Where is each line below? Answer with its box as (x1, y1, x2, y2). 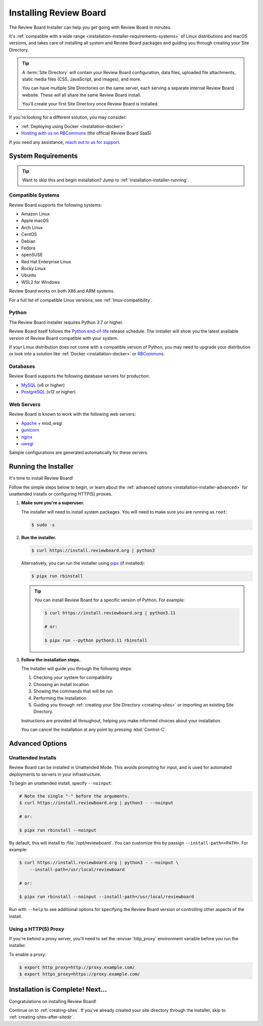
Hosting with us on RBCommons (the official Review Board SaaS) (21, 130, 152, 136)
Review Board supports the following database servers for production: (9, 373, 150, 379)
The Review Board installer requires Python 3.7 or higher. (9, 319, 124, 325)
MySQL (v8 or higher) (21, 382, 65, 388)
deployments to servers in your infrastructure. (9, 771, 101, 777)
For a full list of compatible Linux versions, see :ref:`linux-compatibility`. (9, 297, 153, 303)
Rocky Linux (21, 266, 46, 272)
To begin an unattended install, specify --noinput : (9, 780, 113, 786)
